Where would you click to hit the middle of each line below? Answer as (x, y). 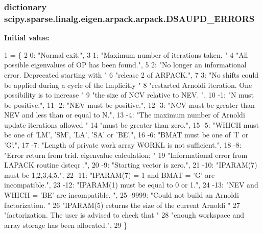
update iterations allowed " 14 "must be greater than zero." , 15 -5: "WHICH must (131, 124)
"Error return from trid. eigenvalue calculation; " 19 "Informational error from (126, 155)
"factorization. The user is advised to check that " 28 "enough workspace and (124, 215)
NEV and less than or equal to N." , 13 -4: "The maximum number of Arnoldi (125, 115)
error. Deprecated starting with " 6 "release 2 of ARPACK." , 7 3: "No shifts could (131, 74)
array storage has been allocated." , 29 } (66, 225)
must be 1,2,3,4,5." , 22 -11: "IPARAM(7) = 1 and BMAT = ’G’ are (110, 174)
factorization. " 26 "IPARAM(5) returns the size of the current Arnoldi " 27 (122, 205)
